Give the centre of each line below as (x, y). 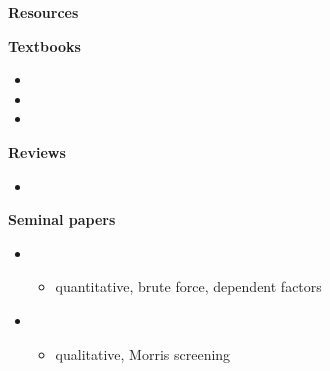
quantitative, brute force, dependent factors (188, 286)
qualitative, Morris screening (143, 353)
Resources (43, 12)
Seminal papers (62, 219)
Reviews (37, 151)
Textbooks (44, 45)
